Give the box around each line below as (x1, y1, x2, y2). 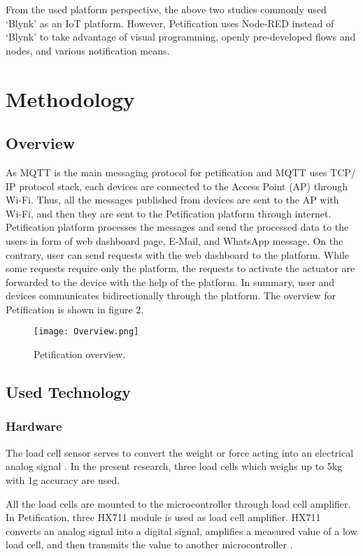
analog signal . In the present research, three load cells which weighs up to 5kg (6, 459, 343, 473)
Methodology (6, 84, 135, 113)
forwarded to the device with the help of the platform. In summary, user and (6, 274, 335, 289)
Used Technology (6, 381, 131, 403)
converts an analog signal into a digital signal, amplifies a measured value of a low (6, 523, 357, 538)
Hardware (6, 418, 62, 435)
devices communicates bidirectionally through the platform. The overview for (6, 288, 336, 303)
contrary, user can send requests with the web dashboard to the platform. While (6, 247, 350, 262)
